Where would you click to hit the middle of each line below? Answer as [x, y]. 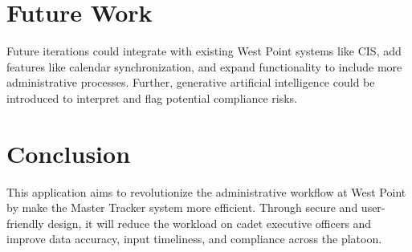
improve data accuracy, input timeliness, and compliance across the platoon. [194, 239]
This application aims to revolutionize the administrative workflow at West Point [206, 191]
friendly [25, 223]
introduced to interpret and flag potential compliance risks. [152, 98]
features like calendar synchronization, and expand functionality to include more [204, 66]
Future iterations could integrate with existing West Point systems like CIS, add [204, 51]
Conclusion [69, 153]
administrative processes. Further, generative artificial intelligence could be [191, 82]
